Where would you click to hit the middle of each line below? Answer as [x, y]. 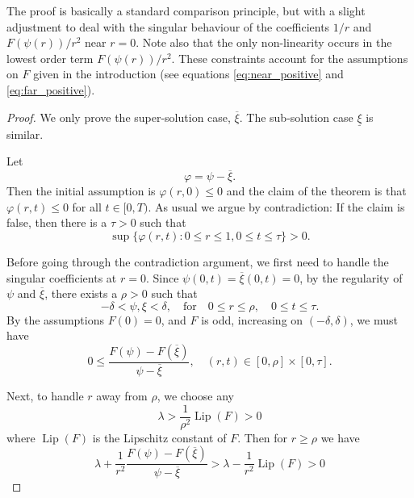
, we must [374, 319]
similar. [25, 134]
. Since [162, 277]
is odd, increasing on [252, 319]
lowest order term [50, 58]
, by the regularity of [351, 277]
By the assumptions [55, 319]
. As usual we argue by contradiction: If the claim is [276, 206]
